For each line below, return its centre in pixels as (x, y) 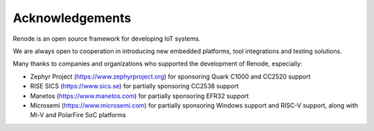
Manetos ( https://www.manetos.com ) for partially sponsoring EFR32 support (140, 96)
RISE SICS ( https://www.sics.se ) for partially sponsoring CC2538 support (134, 86)
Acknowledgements (72, 18)
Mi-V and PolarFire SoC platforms (78, 115)
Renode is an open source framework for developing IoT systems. (107, 39)
